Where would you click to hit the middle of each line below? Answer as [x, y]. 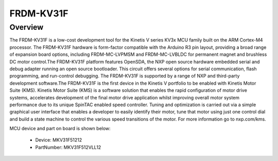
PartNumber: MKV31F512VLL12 [68, 147]
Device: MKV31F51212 [59, 140]
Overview [27, 27]
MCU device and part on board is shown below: [60, 129]
